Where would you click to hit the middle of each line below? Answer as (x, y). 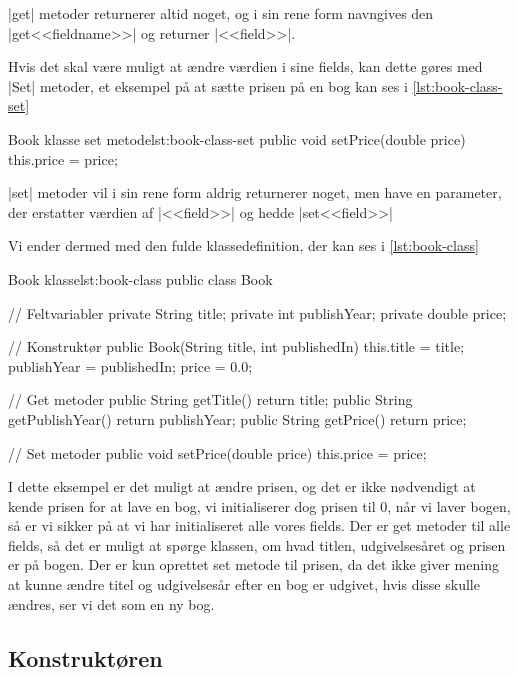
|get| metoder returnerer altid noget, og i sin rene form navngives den (221, 13)
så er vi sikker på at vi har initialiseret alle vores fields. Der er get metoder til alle (259, 525)
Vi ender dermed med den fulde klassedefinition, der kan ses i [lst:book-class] (243, 245)
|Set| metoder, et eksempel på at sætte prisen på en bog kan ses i (208, 85)
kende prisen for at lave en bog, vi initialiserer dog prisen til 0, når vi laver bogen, (259, 505)
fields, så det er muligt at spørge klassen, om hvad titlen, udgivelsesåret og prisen (257, 544)
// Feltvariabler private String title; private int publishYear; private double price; (257, 312)
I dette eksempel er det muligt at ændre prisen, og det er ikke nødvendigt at (242, 486)
